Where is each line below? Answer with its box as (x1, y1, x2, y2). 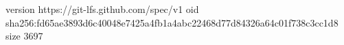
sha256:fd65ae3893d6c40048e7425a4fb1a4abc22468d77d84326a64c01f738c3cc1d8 (5, 15, 339, 29)
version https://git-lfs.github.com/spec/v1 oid (5, 2, 199, 16)
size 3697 (5, 29, 43, 43)
